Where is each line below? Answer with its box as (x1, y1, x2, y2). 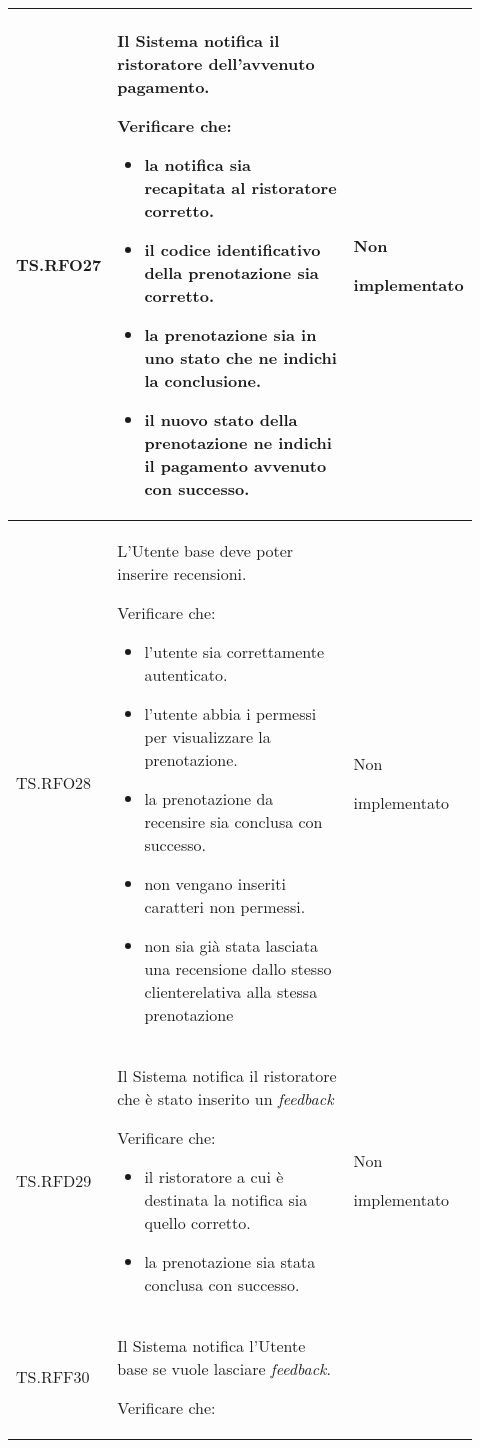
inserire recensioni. (117, 562, 247, 585)
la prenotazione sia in (144, 323, 317, 346)
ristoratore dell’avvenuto (117, 52, 315, 75)
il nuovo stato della (144, 408, 298, 431)
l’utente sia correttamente (144, 640, 325, 663)
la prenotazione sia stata (144, 1250, 316, 1273)
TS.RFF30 (16, 1365, 90, 1388)
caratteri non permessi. (144, 895, 306, 918)
